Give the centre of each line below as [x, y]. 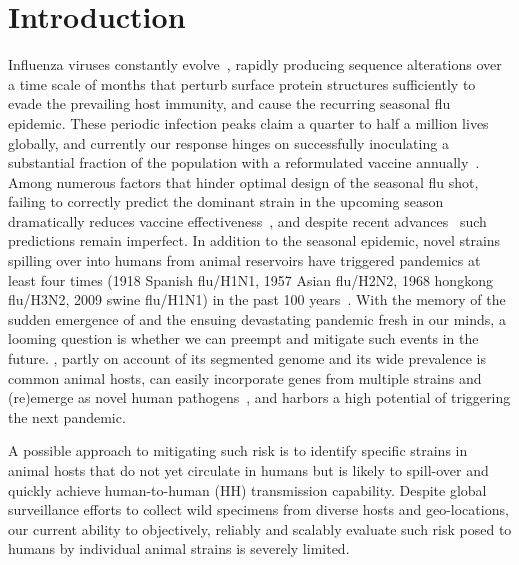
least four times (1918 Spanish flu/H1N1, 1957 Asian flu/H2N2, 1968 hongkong [250, 279]
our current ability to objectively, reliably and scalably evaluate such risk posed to [260, 528]
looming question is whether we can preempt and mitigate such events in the [243, 338]
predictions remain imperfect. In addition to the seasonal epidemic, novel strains [254, 240]
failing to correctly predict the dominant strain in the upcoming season [226, 201]
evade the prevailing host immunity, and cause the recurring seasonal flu [229, 103]
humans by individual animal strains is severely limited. [179, 548]
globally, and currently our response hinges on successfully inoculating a [228, 142]
